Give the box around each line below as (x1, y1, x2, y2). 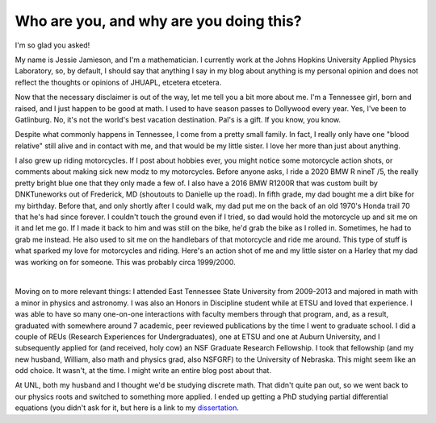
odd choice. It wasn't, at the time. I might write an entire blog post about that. (15, 366, 272, 375)
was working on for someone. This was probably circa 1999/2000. (15, 257, 236, 267)
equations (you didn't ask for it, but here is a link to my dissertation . (15, 403, 240, 413)
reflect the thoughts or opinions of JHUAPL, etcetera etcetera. (15, 77, 222, 87)
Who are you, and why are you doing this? (15, 12, 302, 30)
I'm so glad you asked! (15, 40, 90, 50)
